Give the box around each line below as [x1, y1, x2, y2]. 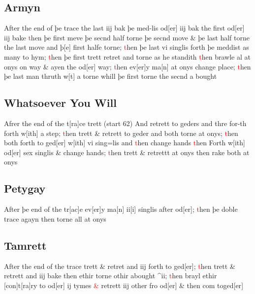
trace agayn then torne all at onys [4, 213, 106, 224]
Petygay [4, 181, 46, 196]
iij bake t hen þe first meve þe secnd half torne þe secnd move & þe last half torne [4, 32, 250, 42]
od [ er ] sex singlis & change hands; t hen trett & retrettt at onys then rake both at [4, 147, 250, 157]
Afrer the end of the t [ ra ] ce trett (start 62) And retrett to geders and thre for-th [4, 118, 247, 128]
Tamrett [4, 237, 47, 253]
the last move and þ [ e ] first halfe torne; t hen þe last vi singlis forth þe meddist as [4, 42, 249, 52]
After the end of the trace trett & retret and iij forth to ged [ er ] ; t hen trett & [4, 261, 235, 271]
